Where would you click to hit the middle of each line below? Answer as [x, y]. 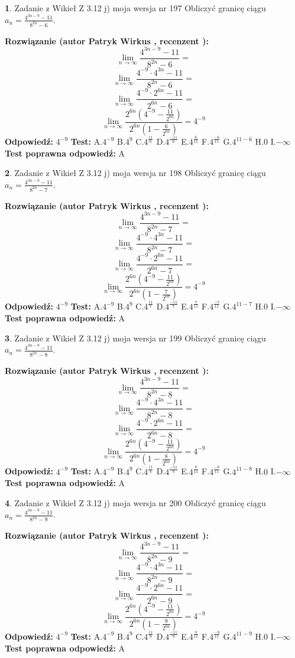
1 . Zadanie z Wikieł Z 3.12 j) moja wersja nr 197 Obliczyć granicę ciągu [135, 8]
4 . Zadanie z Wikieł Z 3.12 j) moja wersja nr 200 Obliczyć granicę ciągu [135, 502]
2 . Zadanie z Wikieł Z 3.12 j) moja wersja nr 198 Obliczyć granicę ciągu [135, 173]
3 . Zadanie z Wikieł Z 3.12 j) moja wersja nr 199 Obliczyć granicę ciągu [135, 338]
